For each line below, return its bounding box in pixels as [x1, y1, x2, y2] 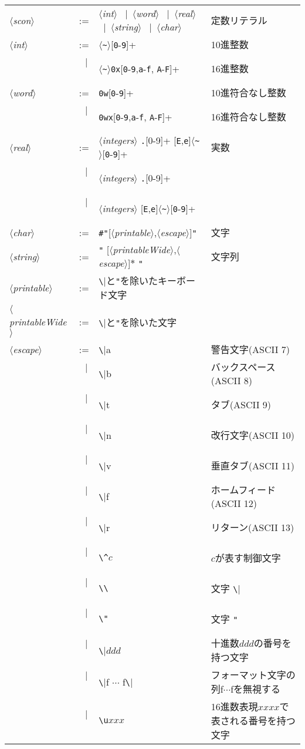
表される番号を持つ [211, 714, 296, 727]
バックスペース [211, 360, 276, 374]
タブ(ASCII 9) [211, 398, 272, 411]
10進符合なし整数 [211, 86, 286, 99]
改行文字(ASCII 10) [211, 428, 295, 442]
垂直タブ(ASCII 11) [211, 459, 295, 472]
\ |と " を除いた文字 [99, 315, 177, 329]
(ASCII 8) [211, 374, 253, 387]
